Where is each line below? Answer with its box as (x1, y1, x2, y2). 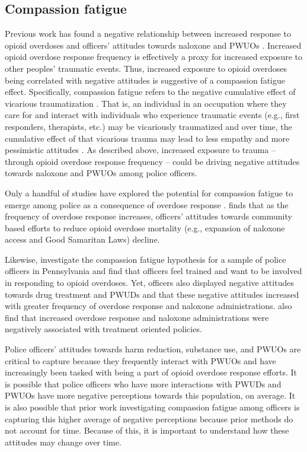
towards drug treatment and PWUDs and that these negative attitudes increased (5, 288, 299, 300)
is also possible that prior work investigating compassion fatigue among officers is (5, 401, 300, 413)
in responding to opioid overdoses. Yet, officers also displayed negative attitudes (5, 276, 294, 289)
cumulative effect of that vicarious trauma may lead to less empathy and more (5, 132, 290, 144)
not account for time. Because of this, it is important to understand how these (5, 424, 289, 437)
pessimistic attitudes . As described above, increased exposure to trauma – (5, 144, 276, 156)
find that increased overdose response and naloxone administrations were (5, 311, 269, 323)
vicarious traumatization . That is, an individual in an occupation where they (5, 97, 287, 109)
